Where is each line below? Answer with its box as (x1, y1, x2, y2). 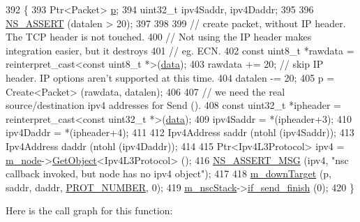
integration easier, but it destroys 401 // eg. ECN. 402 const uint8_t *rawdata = (6, 43, 354, 57)
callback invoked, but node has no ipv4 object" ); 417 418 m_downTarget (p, (6, 166, 332, 181)
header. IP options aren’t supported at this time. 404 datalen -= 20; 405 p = (6, 70, 335, 84)
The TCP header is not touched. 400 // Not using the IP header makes (6, 29, 312, 44)
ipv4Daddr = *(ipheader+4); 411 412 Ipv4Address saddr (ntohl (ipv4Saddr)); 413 (6, 125, 354, 140)
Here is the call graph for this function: (6, 203, 173, 218)
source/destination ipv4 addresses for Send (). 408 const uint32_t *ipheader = (6, 98, 341, 112)
